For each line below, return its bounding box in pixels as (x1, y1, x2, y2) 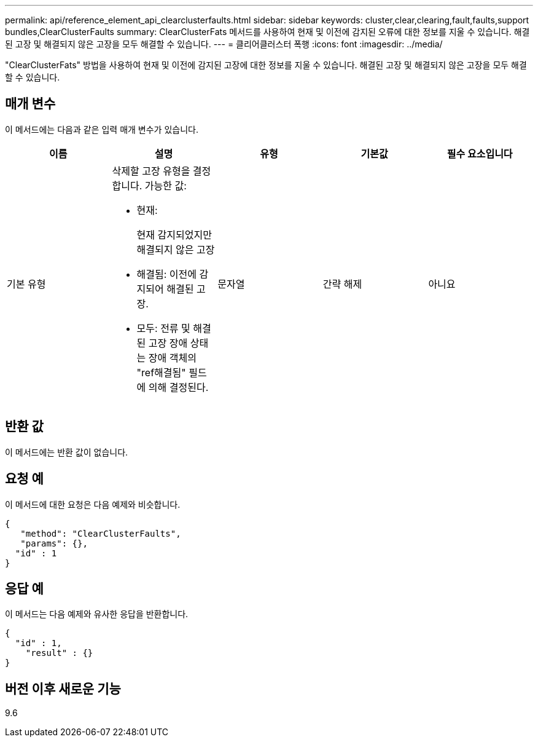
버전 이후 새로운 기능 (5, 681, 121, 697)
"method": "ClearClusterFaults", (20, 528, 181, 539)
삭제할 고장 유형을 (112, 164, 190, 177)
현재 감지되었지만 (136, 228, 212, 241)
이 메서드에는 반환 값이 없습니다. (5, 446, 128, 457)
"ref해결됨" (136, 366, 186, 379)
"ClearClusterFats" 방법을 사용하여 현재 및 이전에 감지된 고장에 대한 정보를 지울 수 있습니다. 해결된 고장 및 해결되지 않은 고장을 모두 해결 (5, 60, 527, 70)
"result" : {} (25, 648, 93, 658)
